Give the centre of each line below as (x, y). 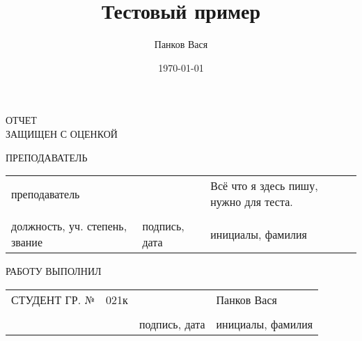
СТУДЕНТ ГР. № (53, 299)
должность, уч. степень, (69, 226)
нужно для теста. (252, 202)
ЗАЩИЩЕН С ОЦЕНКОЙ (62, 133)
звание (27, 242)
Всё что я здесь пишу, (264, 186)
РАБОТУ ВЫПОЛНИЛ (54, 271)
